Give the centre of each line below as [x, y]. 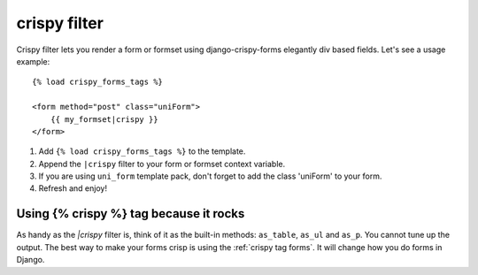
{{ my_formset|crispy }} [104, 119]
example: [33, 61]
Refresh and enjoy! [73, 188]
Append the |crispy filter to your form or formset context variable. [162, 164]
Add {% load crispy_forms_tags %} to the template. [142, 151]
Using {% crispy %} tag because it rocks [131, 214]
